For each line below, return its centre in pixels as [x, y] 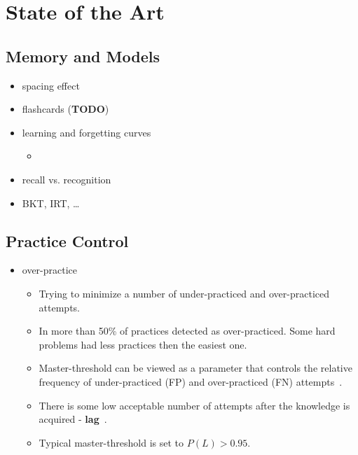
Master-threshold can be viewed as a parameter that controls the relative [195, 368]
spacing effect [51, 85]
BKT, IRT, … [51, 203]
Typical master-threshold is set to [111, 442]
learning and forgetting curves [87, 132]
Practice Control [67, 240]
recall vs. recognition [67, 179]
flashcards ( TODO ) [66, 109]
